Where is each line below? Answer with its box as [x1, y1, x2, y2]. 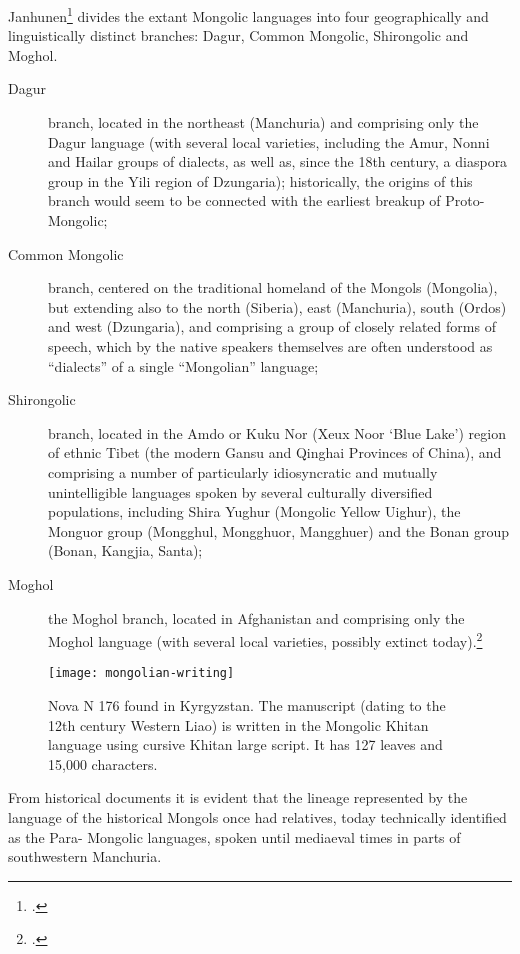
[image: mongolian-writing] [48, 666, 235, 681]
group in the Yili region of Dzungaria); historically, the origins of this [48, 170, 473, 191]
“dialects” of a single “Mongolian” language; [48, 355, 319, 376]
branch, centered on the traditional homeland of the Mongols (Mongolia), [48, 277, 498, 298]
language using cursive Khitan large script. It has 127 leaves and [48, 734, 443, 755]
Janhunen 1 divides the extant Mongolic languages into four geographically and [8, 3, 489, 26]
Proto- [445, 190, 485, 211]
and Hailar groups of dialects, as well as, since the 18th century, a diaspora [48, 151, 508, 172]
